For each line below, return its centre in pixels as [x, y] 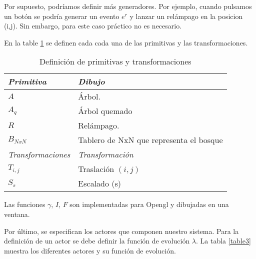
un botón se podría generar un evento [62, 16]
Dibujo [91, 81]
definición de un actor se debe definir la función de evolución [97, 241]
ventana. [17, 214]
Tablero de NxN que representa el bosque [150, 140]
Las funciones [25, 204]
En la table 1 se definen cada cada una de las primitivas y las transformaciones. [126, 42]
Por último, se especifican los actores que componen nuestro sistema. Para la [121, 231]
